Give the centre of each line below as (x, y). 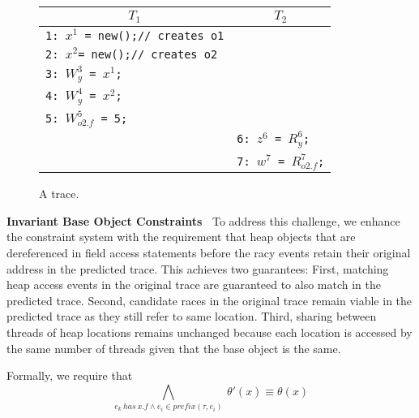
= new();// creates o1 (154, 35)
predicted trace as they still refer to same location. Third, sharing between (192, 316)
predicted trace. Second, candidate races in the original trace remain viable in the (209, 300)
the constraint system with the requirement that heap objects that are (181, 237)
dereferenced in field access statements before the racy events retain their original (209, 252)
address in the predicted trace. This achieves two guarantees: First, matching (198, 268)
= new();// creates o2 (148, 54)
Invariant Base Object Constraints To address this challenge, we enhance (203, 220)
